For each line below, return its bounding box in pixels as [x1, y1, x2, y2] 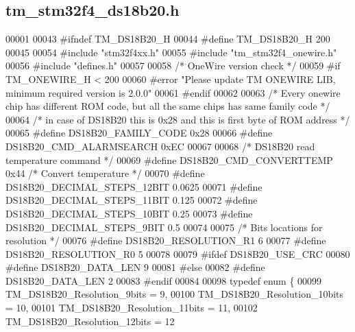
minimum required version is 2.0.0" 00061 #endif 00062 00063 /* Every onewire [5, 85, 341, 99]
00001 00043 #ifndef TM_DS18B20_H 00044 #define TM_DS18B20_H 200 [5, 32, 330, 46]
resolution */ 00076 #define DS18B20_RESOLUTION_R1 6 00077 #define [5, 233, 326, 248]
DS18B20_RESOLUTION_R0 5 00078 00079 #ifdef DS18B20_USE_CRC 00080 [5, 246, 350, 261]
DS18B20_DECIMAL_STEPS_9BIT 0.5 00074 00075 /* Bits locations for [5, 220, 323, 234]
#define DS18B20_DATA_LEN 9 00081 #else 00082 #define [5, 260, 265, 274]
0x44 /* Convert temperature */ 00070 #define [5, 166, 205, 180]
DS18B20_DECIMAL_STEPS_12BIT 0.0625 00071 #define [5, 179, 262, 193]
